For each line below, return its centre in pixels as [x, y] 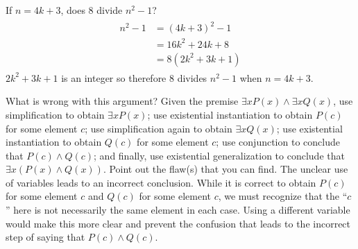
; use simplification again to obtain [159, 128]
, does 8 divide [92, 10]
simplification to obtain [55, 114]
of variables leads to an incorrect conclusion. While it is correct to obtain [161, 182]
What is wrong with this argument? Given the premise [122, 101]
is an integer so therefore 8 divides [134, 77]
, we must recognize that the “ [283, 196]
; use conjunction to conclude [278, 142]
